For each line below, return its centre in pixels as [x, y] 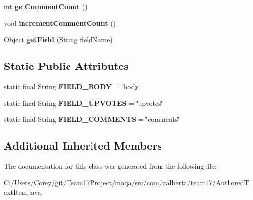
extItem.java [23, 192]
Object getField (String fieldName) [58, 39]
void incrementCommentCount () [60, 23]
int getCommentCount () [46, 6]
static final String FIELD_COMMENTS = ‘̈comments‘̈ [92, 119]
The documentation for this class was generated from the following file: [110, 166]
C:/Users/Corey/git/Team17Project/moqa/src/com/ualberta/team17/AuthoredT [126, 182]
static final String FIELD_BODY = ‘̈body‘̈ [72, 86]
